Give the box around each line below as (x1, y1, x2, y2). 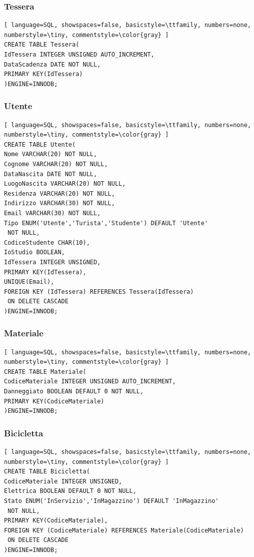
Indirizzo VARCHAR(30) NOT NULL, (4, 200, 115, 207)
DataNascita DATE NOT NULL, (4, 170, 97, 178)
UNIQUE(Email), (4, 278, 54, 286)
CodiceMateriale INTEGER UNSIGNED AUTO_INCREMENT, (4, 378, 176, 385)
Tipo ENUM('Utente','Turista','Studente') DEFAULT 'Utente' (4, 219, 208, 227)
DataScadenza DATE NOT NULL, (4, 61, 101, 68)
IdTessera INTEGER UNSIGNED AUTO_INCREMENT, (4, 51, 154, 58)
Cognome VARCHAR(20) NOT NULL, (4, 160, 108, 168)
